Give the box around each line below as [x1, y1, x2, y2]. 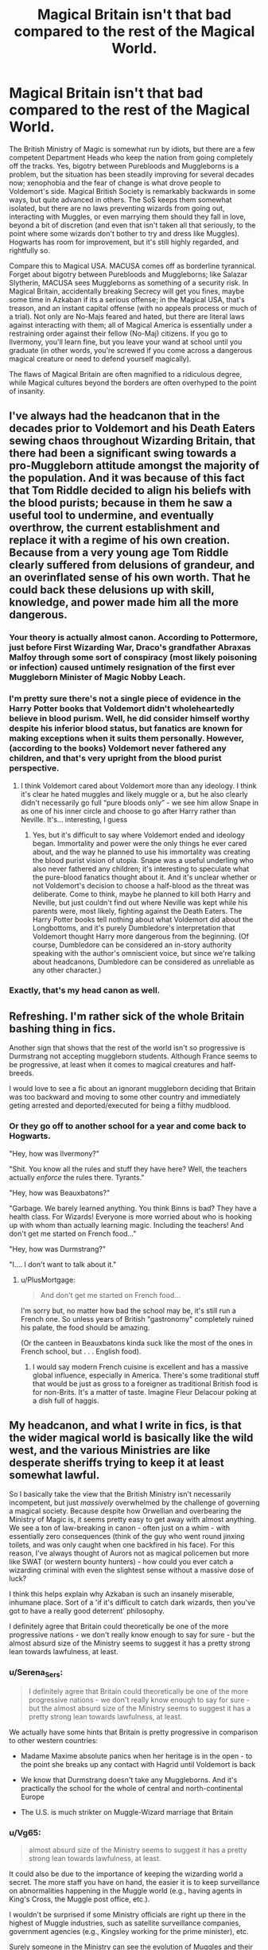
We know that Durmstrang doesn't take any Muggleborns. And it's [20, 1775, 238, 1785]
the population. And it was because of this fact [9, 472, 245, 485]
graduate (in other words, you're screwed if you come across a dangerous [9, 345, 253, 355]
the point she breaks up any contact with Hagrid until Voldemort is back [20, 1759, 256, 1769]
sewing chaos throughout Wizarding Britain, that [9, 434, 255, 448]
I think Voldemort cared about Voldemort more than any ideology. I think [20, 781, 257, 790]
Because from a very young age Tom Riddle [9, 546, 229, 560]
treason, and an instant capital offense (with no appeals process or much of [9, 303, 258, 313]
